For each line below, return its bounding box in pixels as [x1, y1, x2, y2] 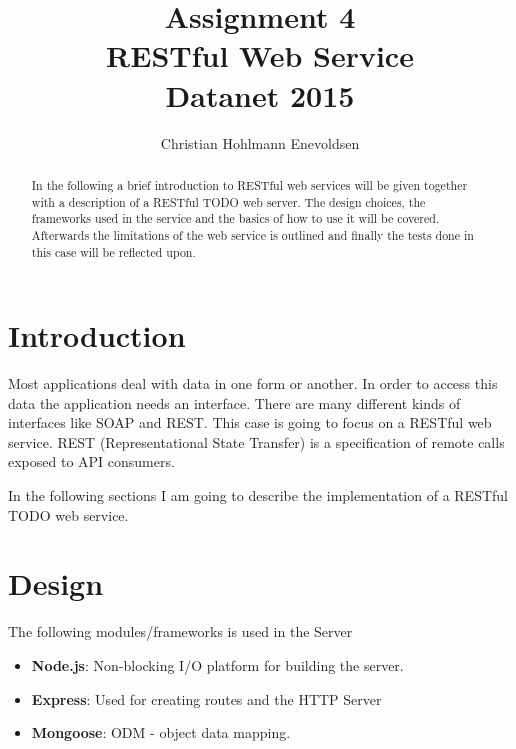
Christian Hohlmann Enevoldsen [160, 132, 360, 153]
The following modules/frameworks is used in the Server [8, 621, 353, 642]
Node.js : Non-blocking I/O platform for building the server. [31, 654, 404, 675]
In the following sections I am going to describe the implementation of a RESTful [8, 485, 508, 506]
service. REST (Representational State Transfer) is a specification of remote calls [8, 431, 505, 452]
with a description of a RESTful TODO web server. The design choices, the [31, 193, 426, 210]
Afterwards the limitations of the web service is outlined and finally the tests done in [31, 226, 474, 243]
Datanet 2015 [165, 74, 355, 115]
